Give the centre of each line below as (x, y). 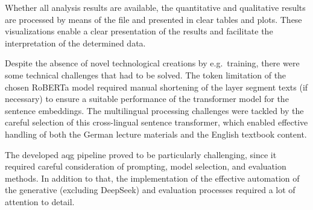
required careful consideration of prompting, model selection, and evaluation (146, 166)
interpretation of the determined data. (75, 43)
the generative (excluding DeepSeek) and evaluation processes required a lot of (150, 190)
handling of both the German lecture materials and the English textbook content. (156, 134)
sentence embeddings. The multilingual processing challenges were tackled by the (154, 110)
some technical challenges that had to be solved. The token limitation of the (146, 75)
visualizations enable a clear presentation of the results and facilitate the (139, 31)
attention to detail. (40, 201)
